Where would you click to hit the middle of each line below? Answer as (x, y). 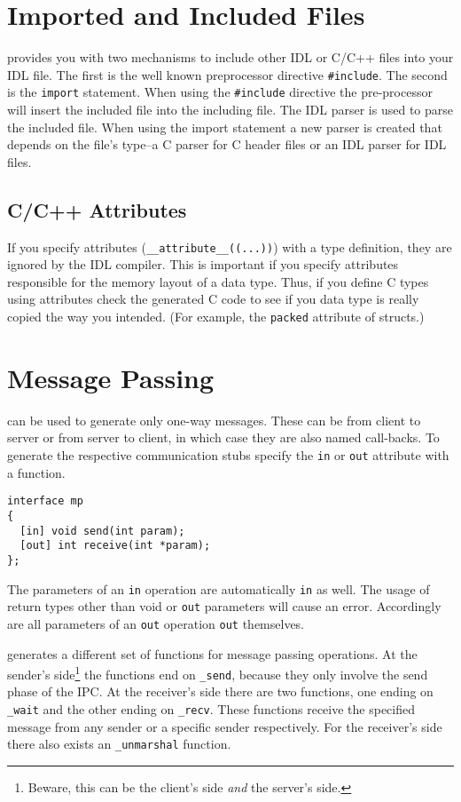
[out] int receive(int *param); (115, 546)
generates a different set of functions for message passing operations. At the (212, 653)
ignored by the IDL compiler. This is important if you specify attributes (203, 264)
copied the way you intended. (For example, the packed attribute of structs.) (216, 317)
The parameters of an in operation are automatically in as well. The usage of (219, 588)
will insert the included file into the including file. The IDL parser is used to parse (230, 110)
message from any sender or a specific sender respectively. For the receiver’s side (225, 726)
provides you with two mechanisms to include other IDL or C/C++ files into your (230, 57)
